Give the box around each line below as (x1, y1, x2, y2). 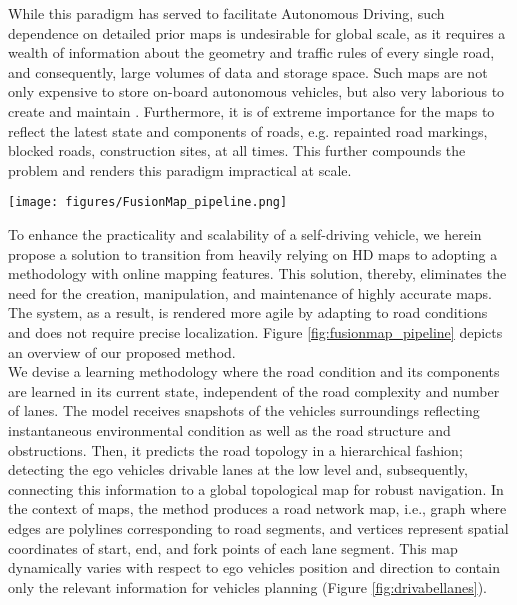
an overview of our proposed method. (8, 341, 236, 362)
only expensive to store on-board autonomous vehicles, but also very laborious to (8, 81, 505, 102)
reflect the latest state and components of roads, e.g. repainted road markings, (8, 120, 488, 141)
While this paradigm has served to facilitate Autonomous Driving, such (8, 3, 445, 23)
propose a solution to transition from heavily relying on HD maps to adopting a (8, 243, 498, 264)
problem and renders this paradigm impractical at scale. (8, 159, 352, 180)
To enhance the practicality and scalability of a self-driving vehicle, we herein (8, 224, 482, 244)
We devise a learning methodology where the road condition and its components (8, 361, 500, 382)
